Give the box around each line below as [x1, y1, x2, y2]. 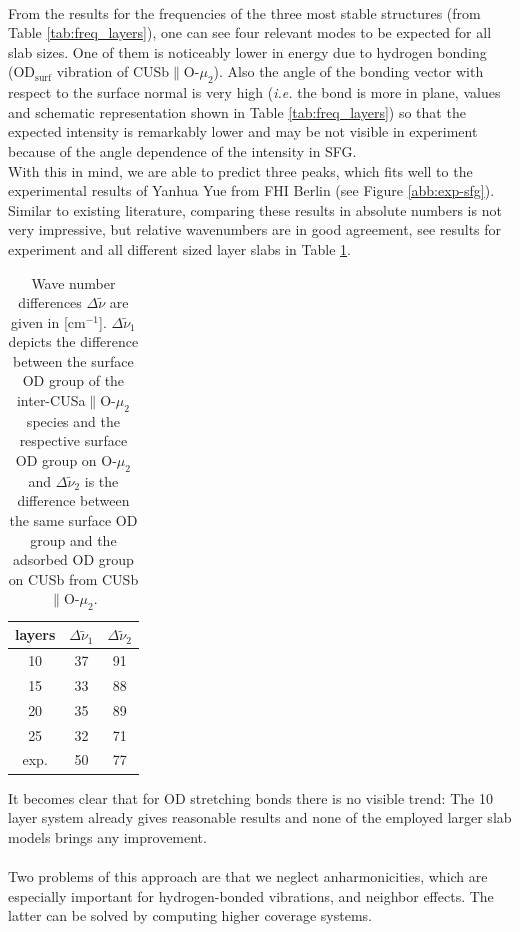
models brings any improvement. [8, 826, 207, 847]
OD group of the [22, 370, 125, 391]
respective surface [19, 430, 128, 451]
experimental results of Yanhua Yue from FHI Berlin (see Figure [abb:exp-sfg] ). [8, 180, 495, 201]
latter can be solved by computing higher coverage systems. [8, 905, 372, 926]
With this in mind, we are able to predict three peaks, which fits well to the [8, 160, 473, 181]
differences [18, 292, 82, 313]
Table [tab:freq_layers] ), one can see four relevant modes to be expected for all [8, 22, 492, 43]
